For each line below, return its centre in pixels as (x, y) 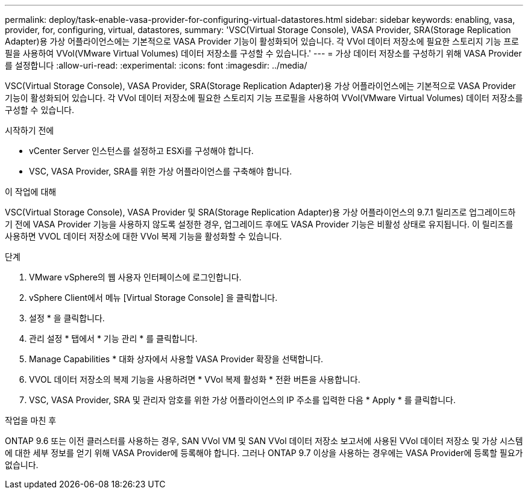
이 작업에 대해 (31, 192)
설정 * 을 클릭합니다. (67, 318)
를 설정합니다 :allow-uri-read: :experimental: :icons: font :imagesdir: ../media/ (156, 65)
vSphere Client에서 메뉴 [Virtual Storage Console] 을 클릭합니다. (153, 298)
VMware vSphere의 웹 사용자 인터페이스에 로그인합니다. (135, 277)
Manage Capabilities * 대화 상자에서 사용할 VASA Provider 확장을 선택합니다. (176, 359)
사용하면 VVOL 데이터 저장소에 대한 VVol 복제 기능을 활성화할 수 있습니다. (143, 236)
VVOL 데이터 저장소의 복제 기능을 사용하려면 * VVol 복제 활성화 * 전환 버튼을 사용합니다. (195, 379)
